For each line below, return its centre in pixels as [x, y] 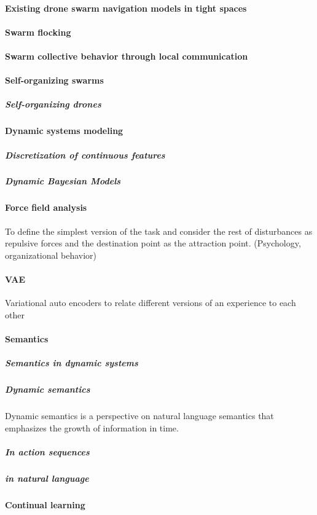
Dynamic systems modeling [64, 131]
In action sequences [47, 451]
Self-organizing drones [53, 104]
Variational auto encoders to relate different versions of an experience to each [151, 303]
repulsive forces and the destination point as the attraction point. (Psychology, [153, 243]
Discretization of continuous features [85, 155]
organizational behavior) [51, 255]
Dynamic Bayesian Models [63, 181]
